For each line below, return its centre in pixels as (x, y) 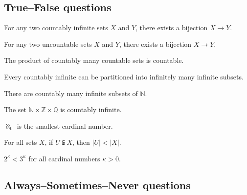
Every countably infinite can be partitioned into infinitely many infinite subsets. (124, 76)
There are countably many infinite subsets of (71, 93)
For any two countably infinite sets (56, 28)
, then (81, 142)
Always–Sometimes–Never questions (97, 185)
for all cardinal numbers (64, 158)
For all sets (21, 142)
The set (15, 109)
